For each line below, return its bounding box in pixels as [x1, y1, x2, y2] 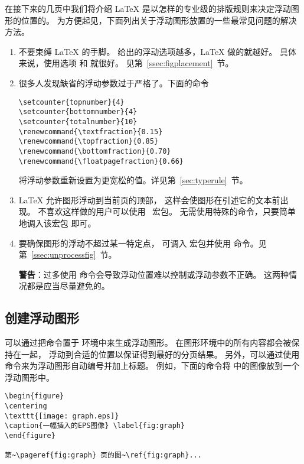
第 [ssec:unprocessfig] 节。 [18, 248, 117, 261]
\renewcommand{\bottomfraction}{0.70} [18, 147, 171, 155]
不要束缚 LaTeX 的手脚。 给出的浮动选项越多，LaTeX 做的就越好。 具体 [18, 45, 296, 57]
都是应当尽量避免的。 [27, 280, 110, 292]
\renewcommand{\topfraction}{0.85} [18, 137, 159, 146]
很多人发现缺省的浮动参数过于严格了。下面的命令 [18, 76, 209, 89]
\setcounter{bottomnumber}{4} [18, 108, 138, 116]
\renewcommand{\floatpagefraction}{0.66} [18, 157, 184, 166]
